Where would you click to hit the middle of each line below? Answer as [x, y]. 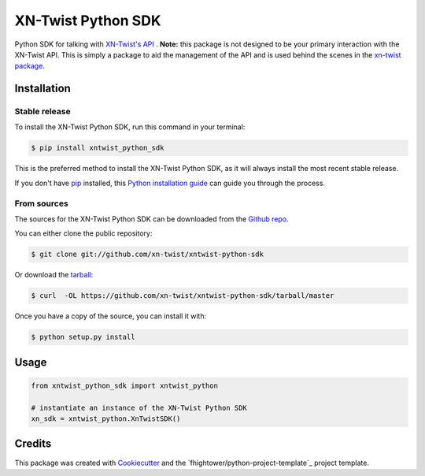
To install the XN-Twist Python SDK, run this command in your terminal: [130, 127]
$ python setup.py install [83, 337]
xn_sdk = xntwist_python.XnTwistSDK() [106, 419]
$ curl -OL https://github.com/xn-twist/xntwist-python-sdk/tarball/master [183, 296]
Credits [33, 444]
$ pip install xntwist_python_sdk [98, 148]
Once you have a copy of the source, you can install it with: [111, 316]
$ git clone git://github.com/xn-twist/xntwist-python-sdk [147, 255]
